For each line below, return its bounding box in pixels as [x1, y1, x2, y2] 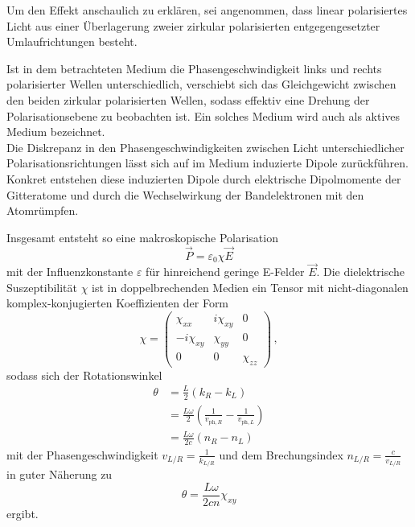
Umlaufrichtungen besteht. [6, 33, 138, 50]
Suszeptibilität [6, 278, 77, 295]
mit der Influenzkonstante [6, 263, 134, 280]
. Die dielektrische [316, 263, 405, 280]
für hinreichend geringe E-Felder [146, 263, 305, 280]
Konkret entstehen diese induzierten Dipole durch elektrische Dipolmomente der [6, 170, 401, 187]
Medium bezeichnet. [6, 123, 105, 140]
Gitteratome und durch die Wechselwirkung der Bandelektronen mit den [6, 186, 364, 203]
